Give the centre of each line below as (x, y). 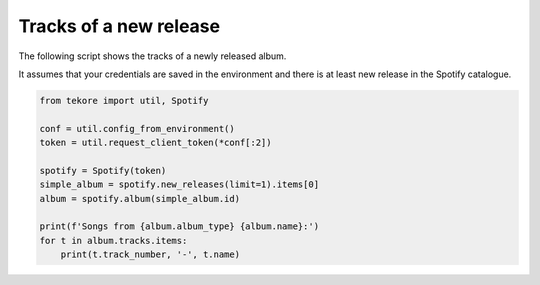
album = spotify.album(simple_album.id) (139, 198)
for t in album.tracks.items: (113, 240)
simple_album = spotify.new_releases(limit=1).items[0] (179, 184)
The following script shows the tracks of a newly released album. (152, 56)
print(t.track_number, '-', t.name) (150, 254)
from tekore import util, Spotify (124, 100)
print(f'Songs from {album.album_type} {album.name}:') (179, 226)
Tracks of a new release (119, 26)
